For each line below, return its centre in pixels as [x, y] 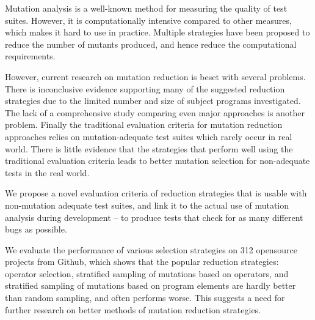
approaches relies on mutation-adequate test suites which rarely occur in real [149, 136]
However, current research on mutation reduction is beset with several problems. [155, 76]
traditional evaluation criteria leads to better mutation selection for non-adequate [157, 161]
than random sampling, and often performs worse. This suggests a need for [145, 298]
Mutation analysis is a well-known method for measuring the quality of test [146, 8]
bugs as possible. [36, 229]
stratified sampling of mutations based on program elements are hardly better [150, 285]
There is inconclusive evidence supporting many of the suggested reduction [145, 88]
